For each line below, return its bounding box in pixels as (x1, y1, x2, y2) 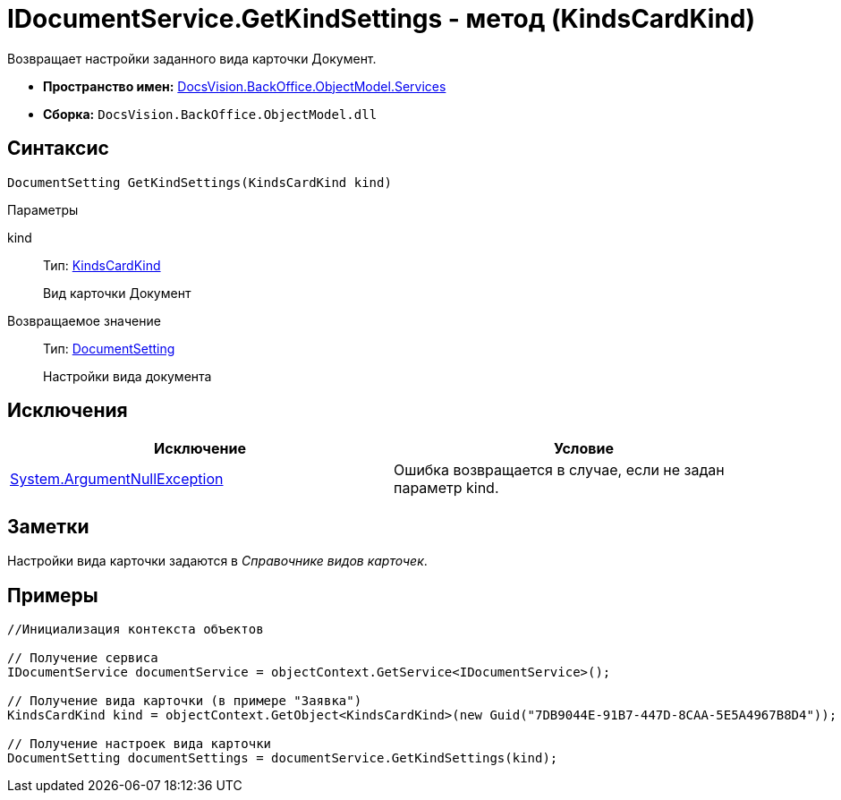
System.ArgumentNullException (10, 470, 224, 489)
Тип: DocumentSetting (43, 340, 175, 356)
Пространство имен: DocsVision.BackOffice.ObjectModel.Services (43, 78, 446, 94)
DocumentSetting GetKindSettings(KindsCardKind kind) (7, 174, 392, 190)
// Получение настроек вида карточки (7, 736, 272, 752)
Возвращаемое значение (7, 312, 161, 328)
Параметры (7, 201, 79, 217)
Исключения (7, 399, 128, 422)
